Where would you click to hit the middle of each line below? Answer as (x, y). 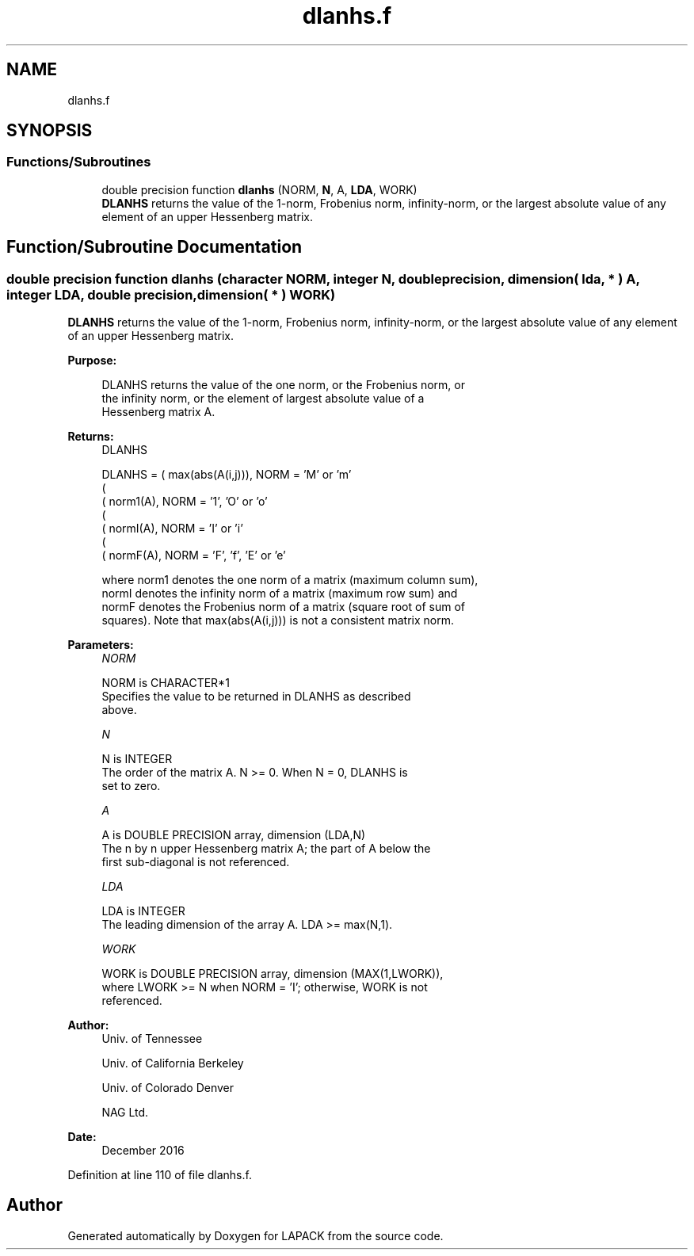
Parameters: (101, 645)
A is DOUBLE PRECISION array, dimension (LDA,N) (234, 835)
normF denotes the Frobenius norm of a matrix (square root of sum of (283, 607)
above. (119, 710)
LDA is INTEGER (143, 911)
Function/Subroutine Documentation (154, 247)
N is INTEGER (137, 759)
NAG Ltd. (125, 1113)
